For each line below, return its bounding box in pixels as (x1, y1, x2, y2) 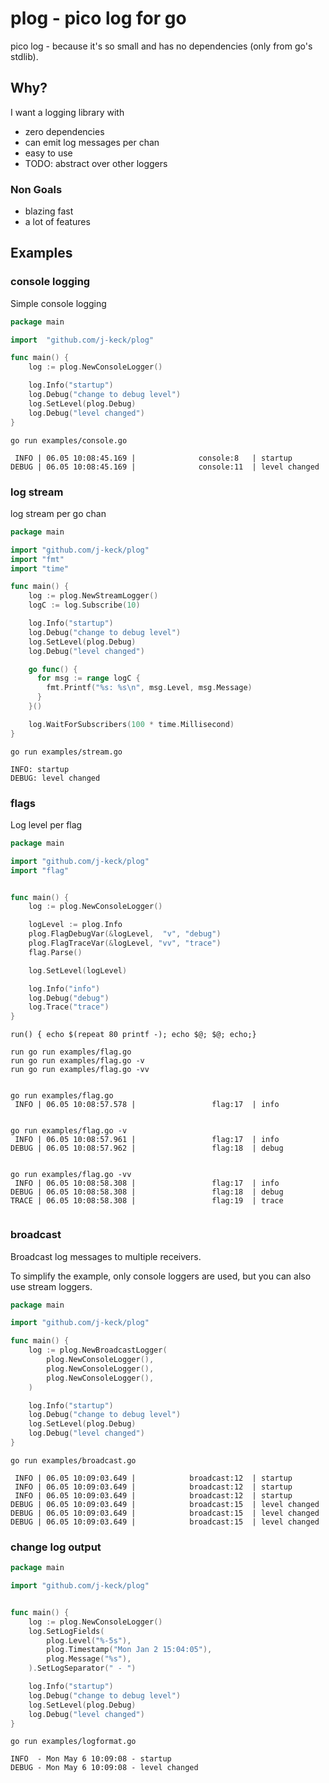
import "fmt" (10, 554, 65, 564)
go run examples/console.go (10, 435, 128, 446)
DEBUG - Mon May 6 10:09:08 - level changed (10, 1763, 199, 1773)
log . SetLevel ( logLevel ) (28, 965, 128, 976)
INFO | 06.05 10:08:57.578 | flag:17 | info (14, 1100, 280, 1110)
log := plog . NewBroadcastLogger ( (28, 1345, 168, 1356)
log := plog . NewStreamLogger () (28, 591, 159, 601)
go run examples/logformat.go (10, 1737, 137, 1747)
